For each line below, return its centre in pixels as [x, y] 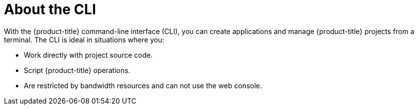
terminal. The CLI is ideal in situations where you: [84, 39]
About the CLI [50, 9]
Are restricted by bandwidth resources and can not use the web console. [143, 85]
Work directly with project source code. [88, 55]
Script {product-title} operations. [77, 70]
